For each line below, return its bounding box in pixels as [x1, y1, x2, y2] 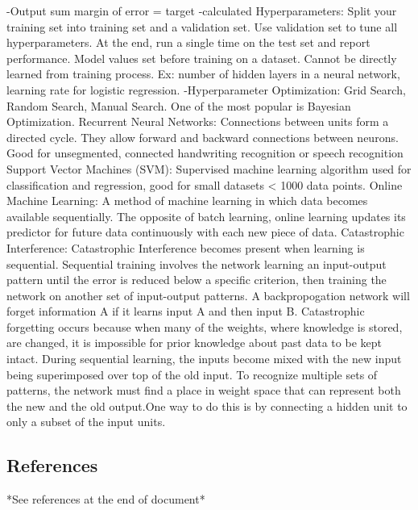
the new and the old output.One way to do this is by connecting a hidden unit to [6, 397, 408, 414]
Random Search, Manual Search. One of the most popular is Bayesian [6, 97, 351, 114]
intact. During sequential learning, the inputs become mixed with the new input [6, 350, 402, 367]
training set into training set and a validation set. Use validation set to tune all [6, 18, 398, 35]
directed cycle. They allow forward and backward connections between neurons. [6, 128, 399, 145]
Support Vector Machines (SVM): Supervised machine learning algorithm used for [6, 160, 412, 177]
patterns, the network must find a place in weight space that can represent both [6, 382, 401, 399]
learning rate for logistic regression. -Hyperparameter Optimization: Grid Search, [6, 81, 406, 98]
